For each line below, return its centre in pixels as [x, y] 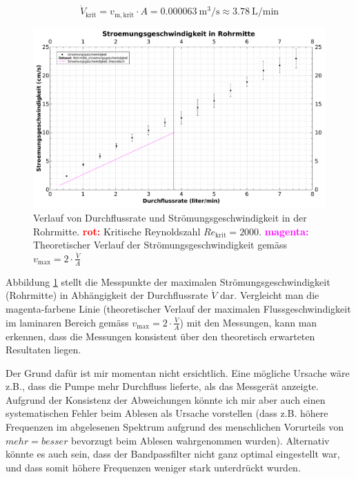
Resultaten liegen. [43, 350]
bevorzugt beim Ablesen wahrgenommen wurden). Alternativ [200, 440]
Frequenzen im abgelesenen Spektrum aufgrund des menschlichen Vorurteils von [175, 427]
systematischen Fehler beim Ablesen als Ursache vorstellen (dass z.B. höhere [167, 413]
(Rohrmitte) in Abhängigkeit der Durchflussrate [107, 295]
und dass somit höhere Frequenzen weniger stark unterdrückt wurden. [153, 467]
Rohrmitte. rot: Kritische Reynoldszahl [117, 231]
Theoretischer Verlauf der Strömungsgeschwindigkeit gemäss [160, 245]
